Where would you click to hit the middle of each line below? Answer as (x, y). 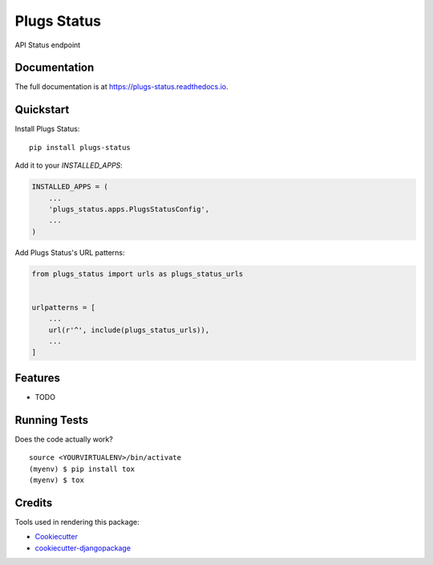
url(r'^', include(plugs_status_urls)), (129, 330)
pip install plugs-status (80, 147)
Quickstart (42, 110)
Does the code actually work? (64, 439)
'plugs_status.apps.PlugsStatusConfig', (129, 209)
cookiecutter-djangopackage (83, 548)
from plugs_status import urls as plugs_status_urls (138, 274)
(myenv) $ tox (57, 480)
